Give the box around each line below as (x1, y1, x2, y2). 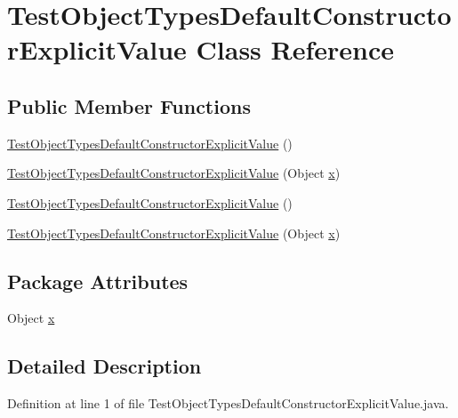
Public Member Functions (7, 92, 251, 119)
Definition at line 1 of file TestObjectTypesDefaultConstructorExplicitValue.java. (7, 394, 449, 413)
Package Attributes (7, 267, 189, 294)
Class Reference (196, 31, 395, 68)
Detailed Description (7, 352, 202, 380)
